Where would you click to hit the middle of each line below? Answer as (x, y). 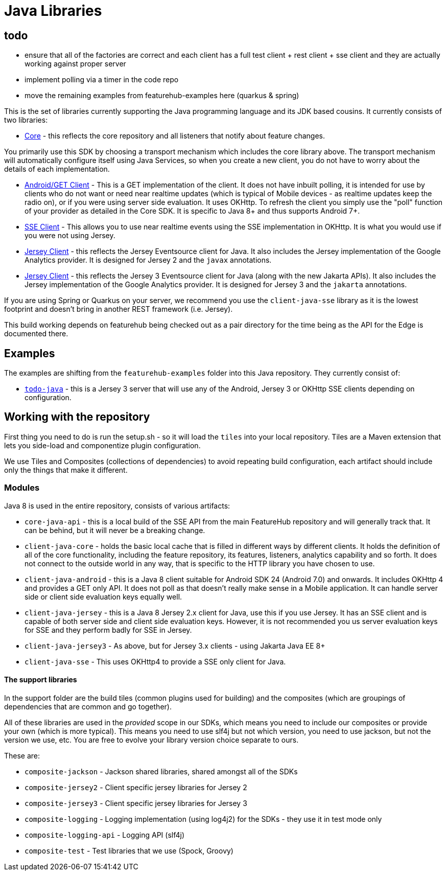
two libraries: (26, 120)
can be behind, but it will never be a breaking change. (115, 530)
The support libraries (41, 680)
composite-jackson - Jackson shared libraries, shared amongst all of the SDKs (161, 771)
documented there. (36, 334)
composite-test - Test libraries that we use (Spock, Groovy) (129, 850)
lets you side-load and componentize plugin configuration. (102, 445)
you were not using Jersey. (70, 236)
